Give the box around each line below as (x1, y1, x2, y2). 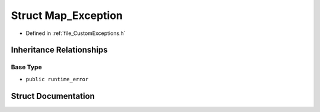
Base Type (11, 63, 42, 71)
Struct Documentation (11, 91, 95, 101)
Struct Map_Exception (11, 9, 123, 22)
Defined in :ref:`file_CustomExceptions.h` (25, 30, 126, 37)
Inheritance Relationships (11, 45, 108, 55)
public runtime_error (25, 76, 89, 82)
